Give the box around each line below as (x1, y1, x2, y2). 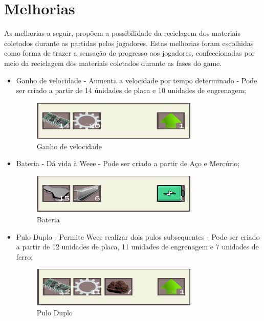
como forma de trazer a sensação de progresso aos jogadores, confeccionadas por (4, 48, 255, 58)
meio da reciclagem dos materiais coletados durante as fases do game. (4, 57, 222, 68)
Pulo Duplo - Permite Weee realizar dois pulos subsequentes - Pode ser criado (16, 231, 260, 242)
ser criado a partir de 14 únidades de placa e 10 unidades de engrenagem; (16, 85, 246, 96)
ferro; (16, 251, 33, 262)
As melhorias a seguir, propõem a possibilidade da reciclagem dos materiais (4, 28, 240, 38)
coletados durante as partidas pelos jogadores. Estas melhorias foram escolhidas (4, 37, 254, 48)
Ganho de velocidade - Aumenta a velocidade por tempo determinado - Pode (16, 75, 257, 85)
